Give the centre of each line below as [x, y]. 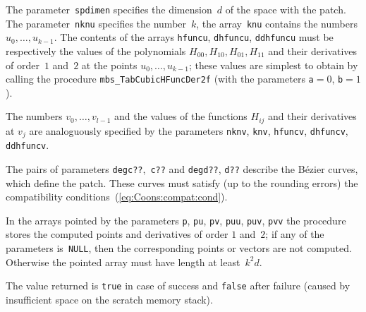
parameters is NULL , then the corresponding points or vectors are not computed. [179, 248]
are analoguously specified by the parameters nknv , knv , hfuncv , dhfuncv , [189, 130]
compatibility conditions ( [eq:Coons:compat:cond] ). [117, 197]
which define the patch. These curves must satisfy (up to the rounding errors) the [182, 182]
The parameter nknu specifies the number [96, 23]
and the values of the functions [181, 116]
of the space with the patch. [286, 9]
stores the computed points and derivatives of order [117, 234]
